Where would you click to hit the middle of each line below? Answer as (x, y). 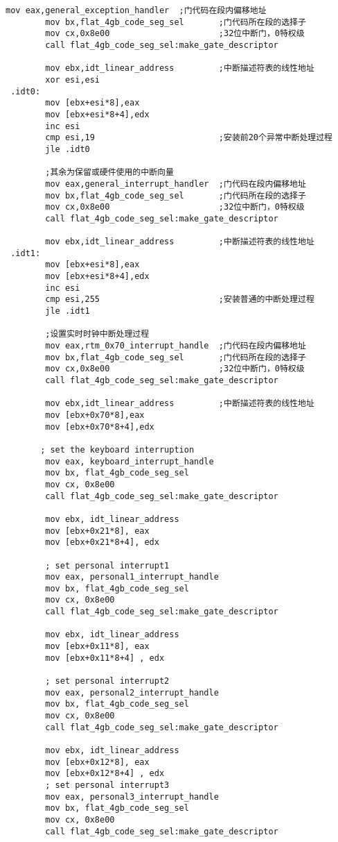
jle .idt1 (68, 311)
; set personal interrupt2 (107, 681)
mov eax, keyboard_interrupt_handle (130, 461)
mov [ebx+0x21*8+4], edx (102, 542)
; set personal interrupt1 (107, 565)
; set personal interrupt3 (107, 785)
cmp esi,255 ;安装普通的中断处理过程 (180, 300)
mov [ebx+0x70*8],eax (95, 415)
